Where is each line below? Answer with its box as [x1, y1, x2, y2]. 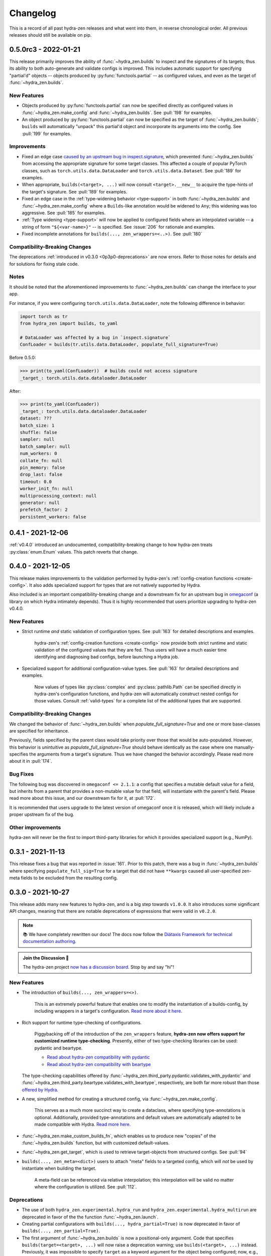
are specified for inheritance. [9, 727, 70, 734]
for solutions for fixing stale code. [9, 261, 79, 267]
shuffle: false [20, 430, 57, 436]
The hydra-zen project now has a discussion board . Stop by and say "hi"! [23, 964, 174, 970]
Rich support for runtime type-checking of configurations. [22, 1019, 142, 1025]
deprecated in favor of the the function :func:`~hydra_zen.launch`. [22, 1214, 159, 1220]
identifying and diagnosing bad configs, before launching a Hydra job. [34, 654, 179, 660]
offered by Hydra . [22, 1087, 59, 1093]
